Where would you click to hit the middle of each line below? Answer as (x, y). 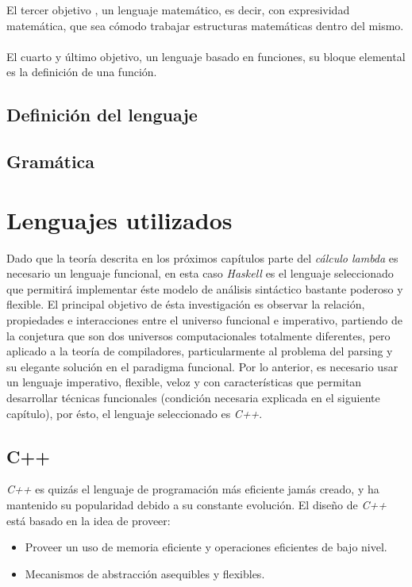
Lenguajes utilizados (119, 219)
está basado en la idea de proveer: (89, 520)
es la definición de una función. (82, 72)
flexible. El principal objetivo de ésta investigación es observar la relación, (186, 304)
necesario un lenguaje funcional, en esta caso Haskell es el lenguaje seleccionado (200, 273)
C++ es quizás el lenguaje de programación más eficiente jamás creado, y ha (193, 489)
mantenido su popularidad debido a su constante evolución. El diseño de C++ (196, 504)
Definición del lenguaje (102, 115)
